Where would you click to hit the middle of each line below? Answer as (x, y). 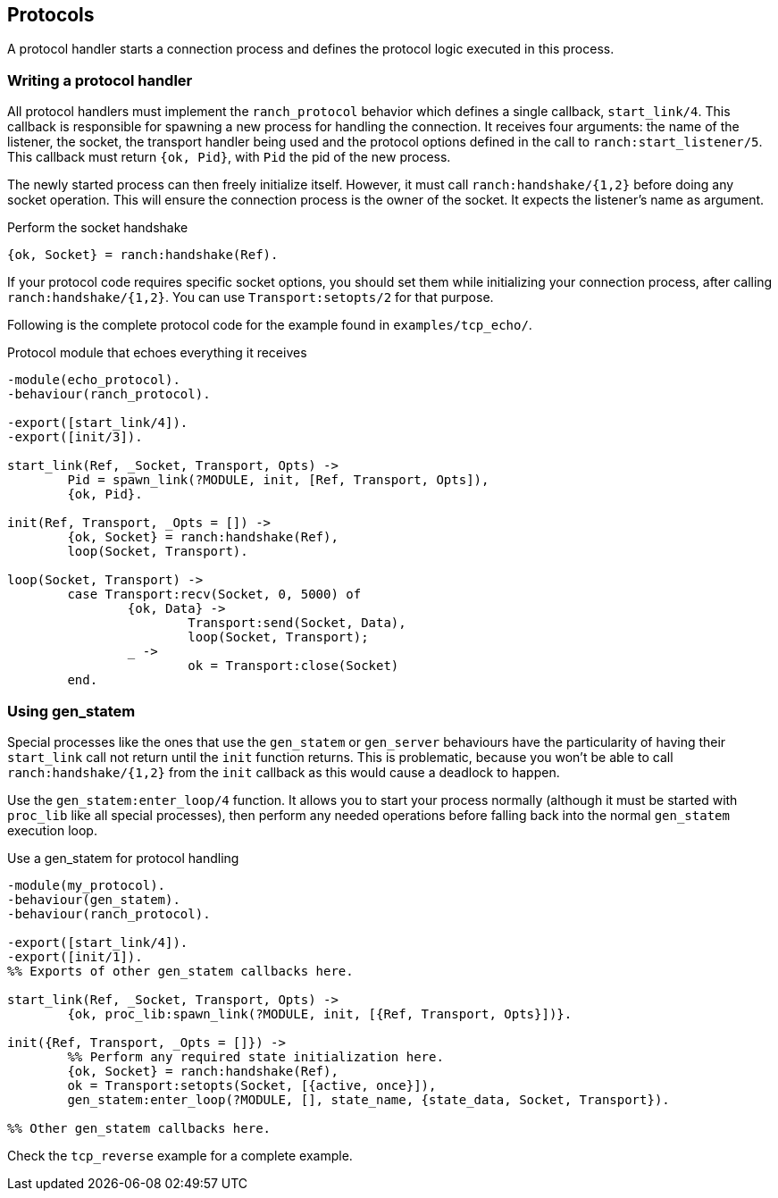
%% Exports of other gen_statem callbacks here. (180, 971)
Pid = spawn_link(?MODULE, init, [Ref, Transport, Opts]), (278, 480)
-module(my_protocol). (87, 885)
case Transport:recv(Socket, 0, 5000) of (214, 595)
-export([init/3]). (75, 437)
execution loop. (52, 830)
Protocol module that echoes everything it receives (157, 353)
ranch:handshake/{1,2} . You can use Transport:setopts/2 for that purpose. (251, 297)
